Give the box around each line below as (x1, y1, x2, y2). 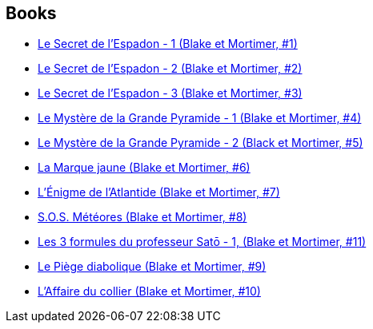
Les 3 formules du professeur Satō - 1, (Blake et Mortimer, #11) (38, 235, 367, 249)
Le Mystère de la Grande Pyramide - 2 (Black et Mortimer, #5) (38, 136, 363, 150)
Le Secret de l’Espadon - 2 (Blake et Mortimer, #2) (38, 61, 303, 76)
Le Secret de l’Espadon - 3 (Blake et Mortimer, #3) (38, 86, 303, 101)
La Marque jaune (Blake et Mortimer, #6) (38, 161, 251, 175)
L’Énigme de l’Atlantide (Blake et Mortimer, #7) (38, 185, 280, 200)
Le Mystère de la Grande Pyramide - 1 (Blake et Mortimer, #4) (38, 111, 362, 125)
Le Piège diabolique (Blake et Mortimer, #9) (38, 260, 267, 274)
